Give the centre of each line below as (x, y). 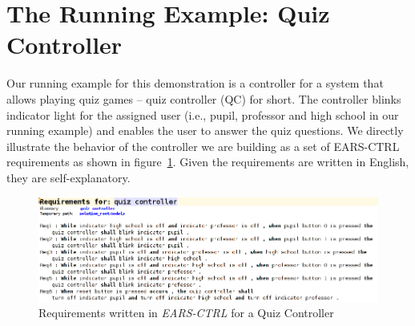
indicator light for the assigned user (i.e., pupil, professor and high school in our (203, 114)
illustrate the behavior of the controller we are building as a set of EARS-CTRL (203, 146)
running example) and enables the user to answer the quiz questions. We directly (205, 130)
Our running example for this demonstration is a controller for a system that (195, 83)
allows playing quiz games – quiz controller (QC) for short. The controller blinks (204, 98)
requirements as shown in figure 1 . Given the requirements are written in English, (208, 162)
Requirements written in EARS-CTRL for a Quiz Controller (186, 313)
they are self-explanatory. (68, 177)
